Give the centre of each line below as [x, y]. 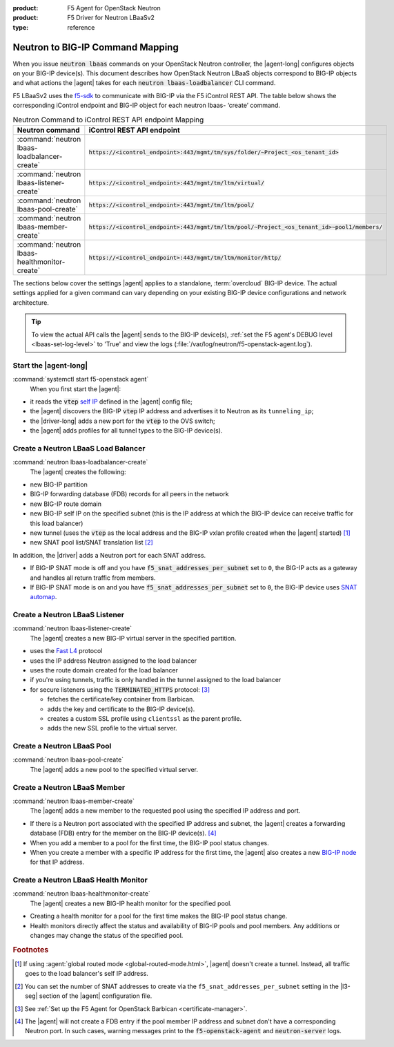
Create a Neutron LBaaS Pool [62, 746]
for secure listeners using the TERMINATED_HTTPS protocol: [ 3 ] [120, 689]
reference [81, 27]
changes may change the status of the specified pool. [107, 936]
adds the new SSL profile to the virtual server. [112, 728]
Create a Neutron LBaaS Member [69, 787]
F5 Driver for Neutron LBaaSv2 [111, 18]
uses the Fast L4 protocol [66, 651]
